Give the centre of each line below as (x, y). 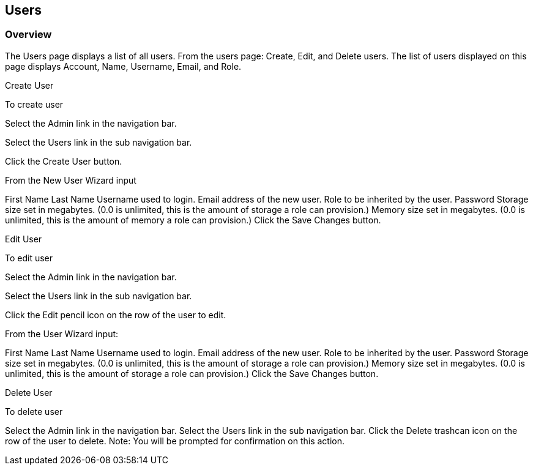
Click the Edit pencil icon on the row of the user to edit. (116, 315)
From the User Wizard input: (62, 334)
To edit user (29, 258)
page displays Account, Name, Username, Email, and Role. (123, 66)
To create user (34, 104)
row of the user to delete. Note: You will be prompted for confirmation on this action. (175, 441)
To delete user (34, 411)
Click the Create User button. (64, 161)
